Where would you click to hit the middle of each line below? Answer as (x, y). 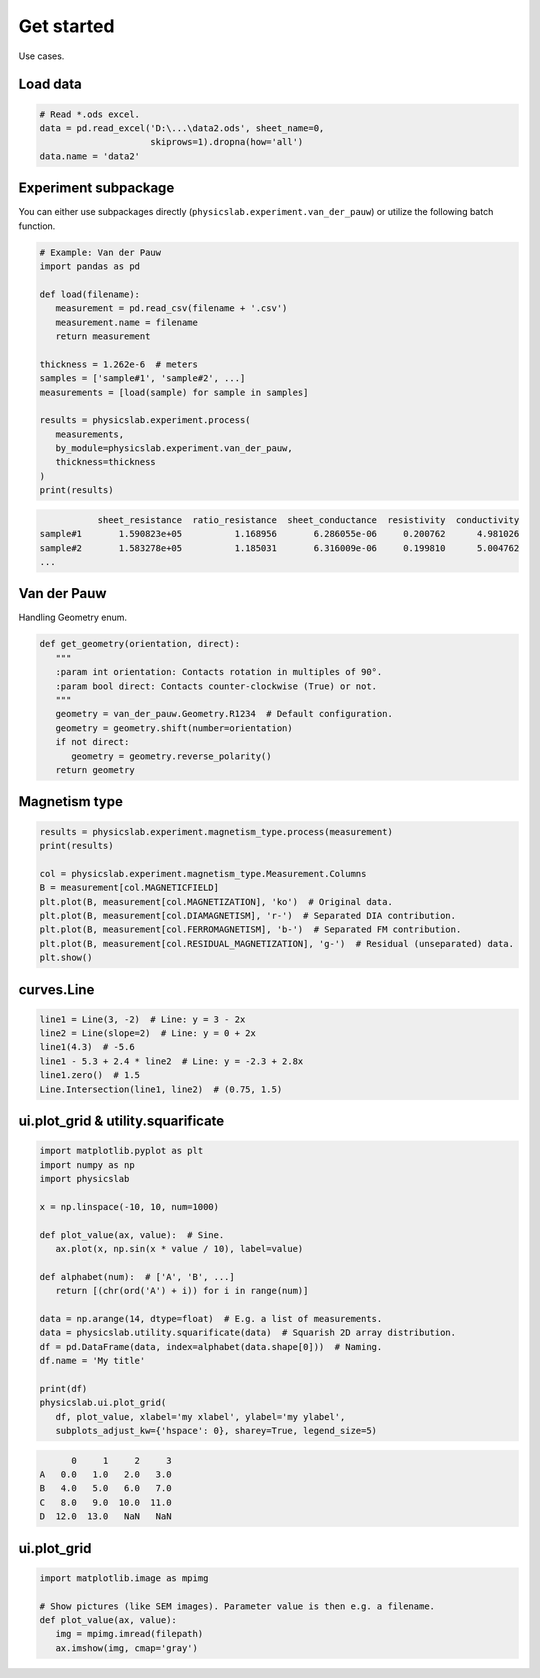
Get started (66, 26)
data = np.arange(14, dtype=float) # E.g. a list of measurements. (211, 1318)
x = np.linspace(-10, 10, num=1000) (129, 1206)
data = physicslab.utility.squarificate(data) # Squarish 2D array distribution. (248, 1333)
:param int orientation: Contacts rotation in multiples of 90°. (219, 672)
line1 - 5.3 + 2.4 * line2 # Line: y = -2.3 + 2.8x (171, 1061)
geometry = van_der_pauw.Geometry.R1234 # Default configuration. (224, 714)
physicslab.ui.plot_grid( (103, 1403)
